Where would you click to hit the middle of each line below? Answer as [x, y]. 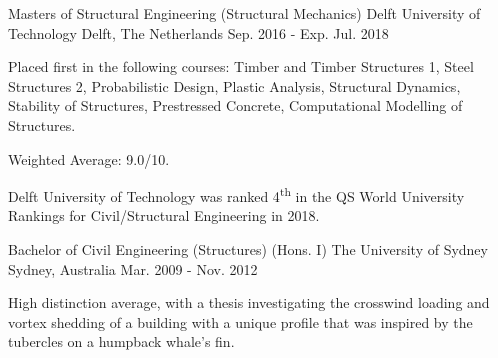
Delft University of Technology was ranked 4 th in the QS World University [236, 194]
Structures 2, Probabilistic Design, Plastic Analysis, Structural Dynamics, [234, 85]
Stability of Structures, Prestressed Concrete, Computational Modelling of [235, 105]
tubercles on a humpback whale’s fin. [121, 341]
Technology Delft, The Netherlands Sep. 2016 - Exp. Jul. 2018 [198, 32]
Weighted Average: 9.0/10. [89, 158]
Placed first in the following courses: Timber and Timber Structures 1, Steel [241, 66]
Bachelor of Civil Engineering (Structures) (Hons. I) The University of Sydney [248, 249]
